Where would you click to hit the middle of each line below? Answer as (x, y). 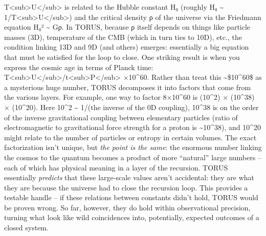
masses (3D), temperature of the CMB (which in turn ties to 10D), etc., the (123, 37)
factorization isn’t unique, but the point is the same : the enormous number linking (133, 147)
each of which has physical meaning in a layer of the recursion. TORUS (116, 167)
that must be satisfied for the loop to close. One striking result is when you (122, 57)
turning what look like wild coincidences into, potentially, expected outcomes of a (132, 217)
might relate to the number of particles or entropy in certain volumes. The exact (130, 137)
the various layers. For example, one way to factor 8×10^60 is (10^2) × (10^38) (129, 97)
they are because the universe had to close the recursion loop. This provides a (126, 187)
